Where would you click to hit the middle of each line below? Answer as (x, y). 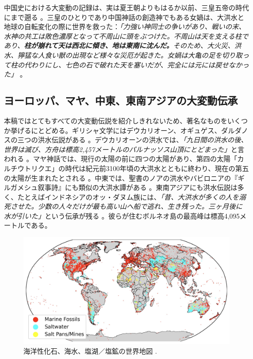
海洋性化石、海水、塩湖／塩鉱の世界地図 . (90, 350)
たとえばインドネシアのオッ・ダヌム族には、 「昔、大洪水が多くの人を (128, 197)
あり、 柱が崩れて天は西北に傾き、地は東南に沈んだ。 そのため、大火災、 (119, 45)
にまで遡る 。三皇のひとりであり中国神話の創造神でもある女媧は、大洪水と (124, 17)
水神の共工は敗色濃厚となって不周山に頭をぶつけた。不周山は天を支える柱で (126, 36)
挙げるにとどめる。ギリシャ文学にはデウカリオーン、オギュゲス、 (116, 130)
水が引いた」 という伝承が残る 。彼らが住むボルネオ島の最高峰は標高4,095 (122, 215)
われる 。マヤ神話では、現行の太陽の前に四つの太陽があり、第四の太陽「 (121, 159)
